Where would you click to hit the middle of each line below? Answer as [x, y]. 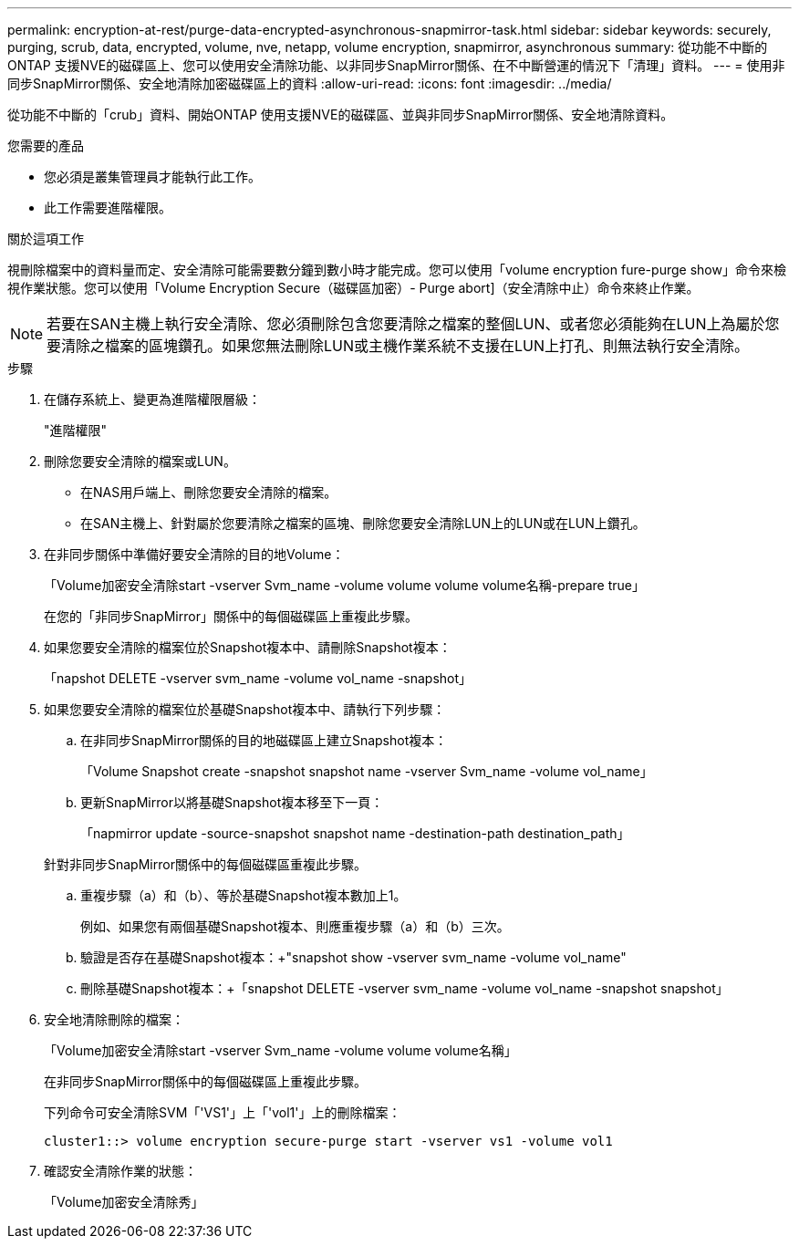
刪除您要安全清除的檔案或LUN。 [140, 461]
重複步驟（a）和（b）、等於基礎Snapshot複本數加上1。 [244, 895]
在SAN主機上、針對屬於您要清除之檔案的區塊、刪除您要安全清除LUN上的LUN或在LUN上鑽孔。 [363, 523]
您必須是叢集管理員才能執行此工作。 [152, 177]
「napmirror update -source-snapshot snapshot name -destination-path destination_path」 [355, 833]
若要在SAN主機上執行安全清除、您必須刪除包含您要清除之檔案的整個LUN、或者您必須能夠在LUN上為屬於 [406, 324]
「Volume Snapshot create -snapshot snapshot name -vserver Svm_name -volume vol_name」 [367, 771]
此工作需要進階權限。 [108, 208]
